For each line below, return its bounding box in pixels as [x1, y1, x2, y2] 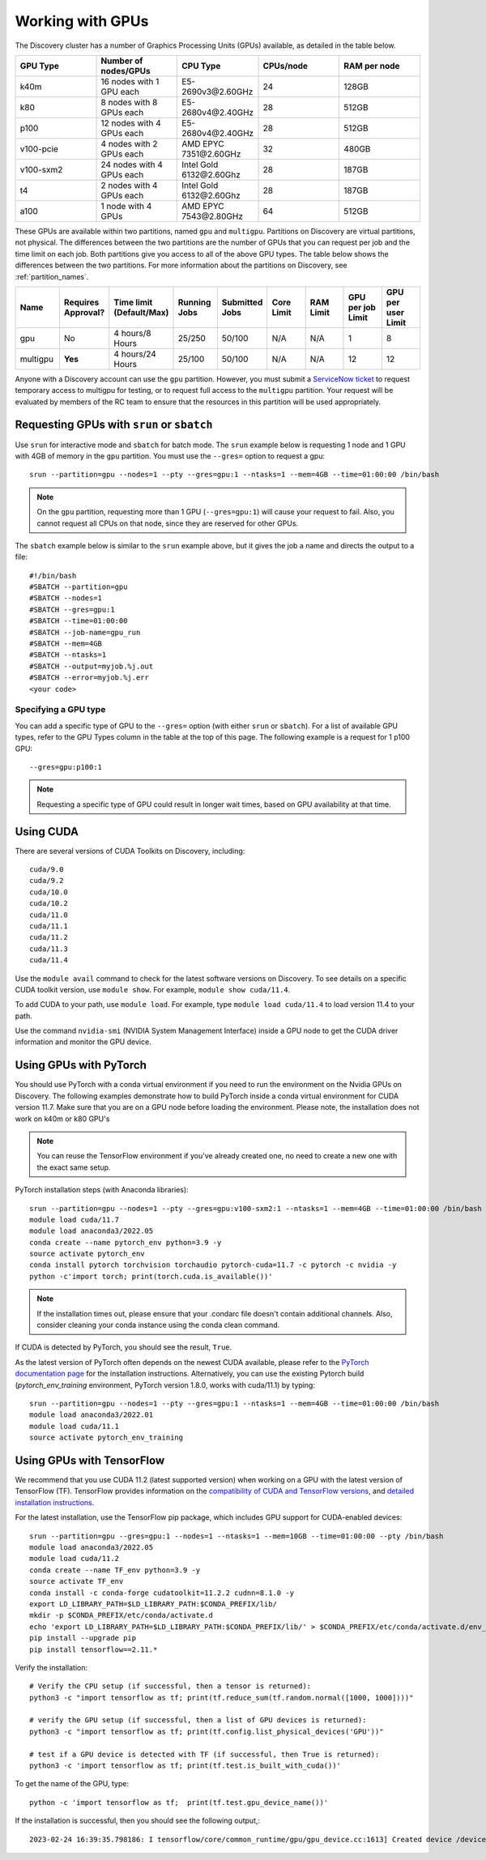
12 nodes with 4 [100, 117, 161, 129]
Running [177, 296, 211, 308]
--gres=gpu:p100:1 [29, 762, 103, 771]
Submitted [221, 296, 263, 308]
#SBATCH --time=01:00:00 [29, 616, 128, 625]
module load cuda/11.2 [29, 1554, 120, 1564]
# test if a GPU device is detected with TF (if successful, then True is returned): [29, 1750, 380, 1759]
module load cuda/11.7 [29, 1215, 120, 1224]
